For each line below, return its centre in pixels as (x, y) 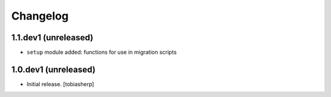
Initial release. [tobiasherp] (60, 84)
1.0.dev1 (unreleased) (54, 69)
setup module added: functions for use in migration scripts (102, 52)
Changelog (40, 16)
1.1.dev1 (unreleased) (52, 38)
